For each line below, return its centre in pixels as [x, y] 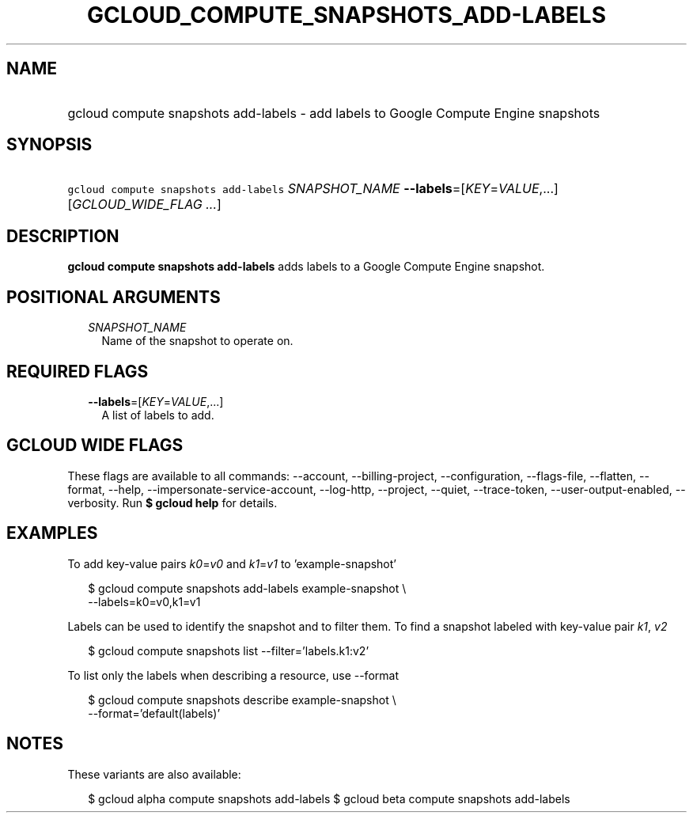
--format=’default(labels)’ [154, 713]
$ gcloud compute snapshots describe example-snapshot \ [242, 700]
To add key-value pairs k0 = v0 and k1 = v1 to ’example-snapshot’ [232, 563]
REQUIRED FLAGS [78, 371]
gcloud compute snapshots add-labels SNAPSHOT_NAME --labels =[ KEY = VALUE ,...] [313, 189]
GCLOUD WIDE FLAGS [95, 446]
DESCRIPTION [63, 236]
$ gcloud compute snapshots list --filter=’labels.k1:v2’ [229, 650]
